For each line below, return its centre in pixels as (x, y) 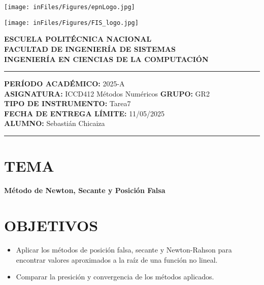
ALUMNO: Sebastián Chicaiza (55, 123)
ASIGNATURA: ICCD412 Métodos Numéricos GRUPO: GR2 (107, 93)
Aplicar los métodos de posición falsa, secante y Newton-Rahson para (124, 249)
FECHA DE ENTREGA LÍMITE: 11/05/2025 (85, 113)
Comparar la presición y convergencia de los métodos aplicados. (115, 277)
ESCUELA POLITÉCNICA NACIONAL (78, 39)
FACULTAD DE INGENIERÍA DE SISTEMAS (90, 49)
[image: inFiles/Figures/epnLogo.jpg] (70, 7)
